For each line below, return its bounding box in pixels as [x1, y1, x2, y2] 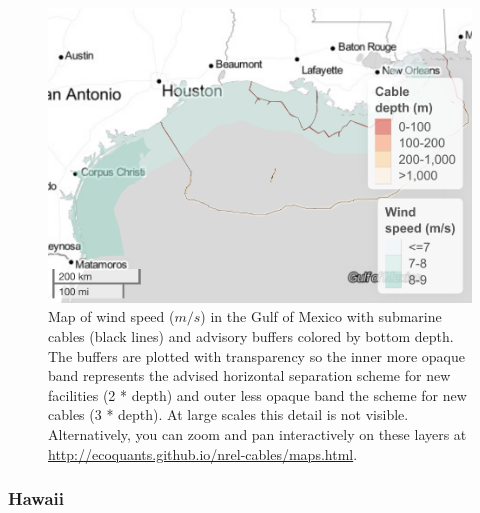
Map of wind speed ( [48, 306, 175, 327]
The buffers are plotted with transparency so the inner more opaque [48, 345, 465, 366]
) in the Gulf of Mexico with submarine [200, 306, 442, 327]
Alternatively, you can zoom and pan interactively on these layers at [48, 423, 467, 444]
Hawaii [8, 486, 64, 511]
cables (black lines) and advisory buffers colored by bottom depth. [48, 326, 454, 347]
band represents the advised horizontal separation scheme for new [48, 365, 451, 386]
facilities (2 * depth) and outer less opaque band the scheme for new [48, 384, 467, 405]
